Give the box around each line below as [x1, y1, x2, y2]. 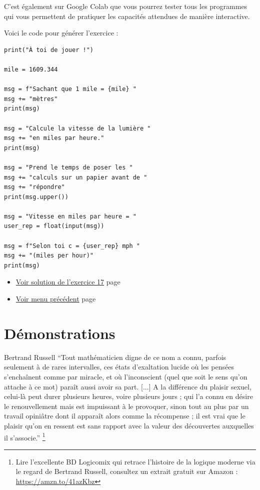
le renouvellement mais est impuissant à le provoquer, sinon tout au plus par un [4, 400, 249, 411]
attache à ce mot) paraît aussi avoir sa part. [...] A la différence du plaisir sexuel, [4, 381, 251, 391]
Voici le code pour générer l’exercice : [4, 27, 118, 38]
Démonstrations [4, 322, 115, 343]
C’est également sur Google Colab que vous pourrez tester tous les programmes [4, 1, 247, 11]
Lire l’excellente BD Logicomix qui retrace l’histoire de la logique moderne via [15, 456, 255, 466]
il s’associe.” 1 [4, 430, 45, 442]
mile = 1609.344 [4, 65, 58, 73]
